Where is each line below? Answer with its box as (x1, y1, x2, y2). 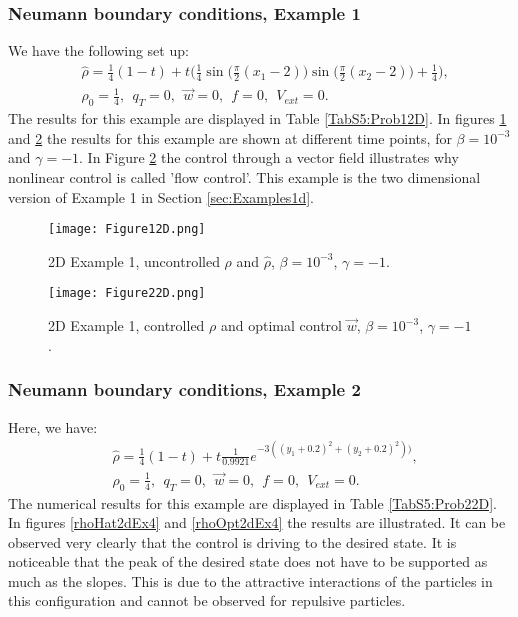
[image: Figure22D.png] (48, 286, 206, 301)
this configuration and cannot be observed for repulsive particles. (8, 590, 406, 611)
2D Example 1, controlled (48, 315, 205, 336)
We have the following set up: (8, 40, 189, 61)
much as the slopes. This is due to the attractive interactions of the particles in (8, 570, 493, 591)
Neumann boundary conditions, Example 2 (8, 377, 361, 402)
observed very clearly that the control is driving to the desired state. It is (8, 531, 457, 552)
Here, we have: (8, 416, 98, 437)
